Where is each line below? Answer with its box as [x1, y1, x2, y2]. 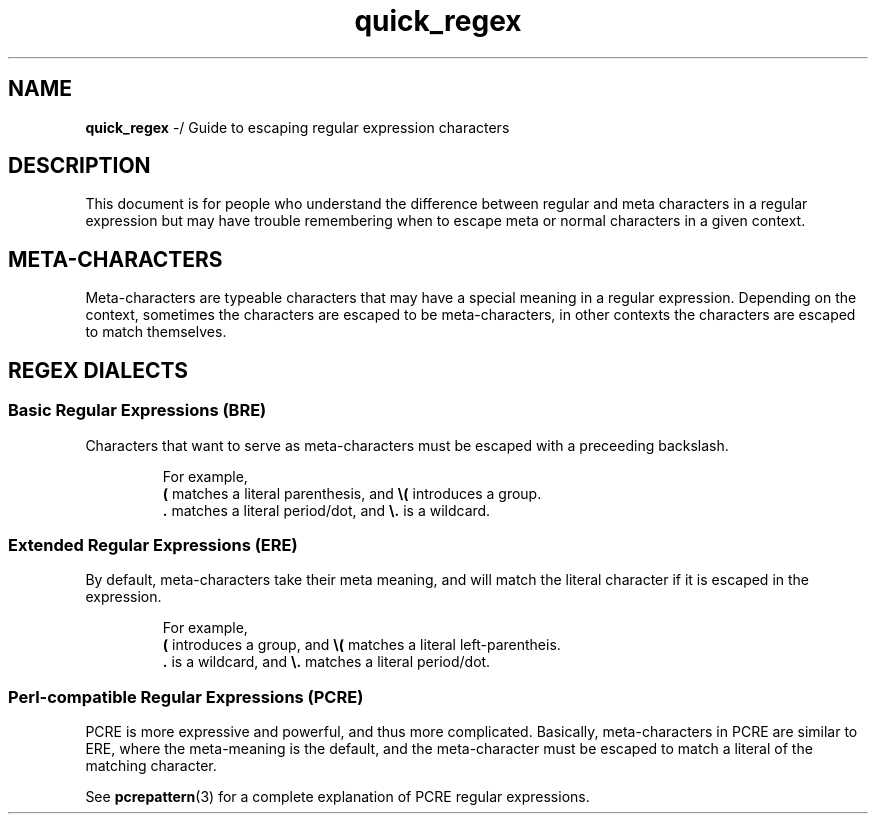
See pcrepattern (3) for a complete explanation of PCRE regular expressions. [85, 788, 590, 805]
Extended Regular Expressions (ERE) [8, 534, 298, 555]
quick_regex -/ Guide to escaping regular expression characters [85, 118, 510, 136]
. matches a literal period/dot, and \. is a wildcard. [162, 501, 491, 519]
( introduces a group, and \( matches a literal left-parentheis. [162, 636, 561, 654]
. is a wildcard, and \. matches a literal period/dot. [162, 653, 491, 671]
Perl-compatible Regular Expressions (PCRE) [8, 686, 364, 707]
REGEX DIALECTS [8, 357, 189, 383]
